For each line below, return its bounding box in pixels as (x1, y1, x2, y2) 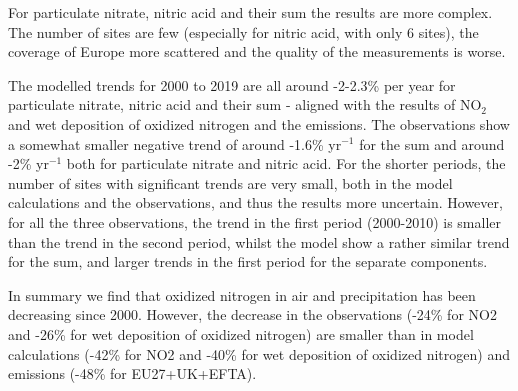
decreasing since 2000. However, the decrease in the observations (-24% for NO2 (8, 304, 497, 325)
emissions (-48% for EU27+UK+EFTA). (8, 363, 257, 384)
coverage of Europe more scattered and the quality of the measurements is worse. (8, 41, 506, 62)
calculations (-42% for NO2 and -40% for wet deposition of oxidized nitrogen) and (8, 343, 510, 364)
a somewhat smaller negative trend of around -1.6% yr (8, 133, 342, 154)
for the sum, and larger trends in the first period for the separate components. (8, 251, 488, 272)
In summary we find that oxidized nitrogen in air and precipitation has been (8, 284, 476, 305)
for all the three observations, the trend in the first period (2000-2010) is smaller (8, 211, 501, 232)
